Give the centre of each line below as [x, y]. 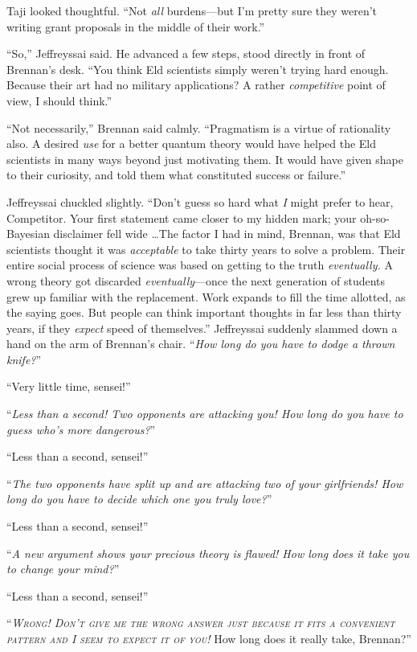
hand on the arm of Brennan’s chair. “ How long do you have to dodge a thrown [201, 344]
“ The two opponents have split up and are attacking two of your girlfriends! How [205, 483]
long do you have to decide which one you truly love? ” [139, 499]
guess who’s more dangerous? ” [81, 429]
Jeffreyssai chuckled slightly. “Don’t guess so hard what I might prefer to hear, [200, 201]
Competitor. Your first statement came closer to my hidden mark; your [182, 217]
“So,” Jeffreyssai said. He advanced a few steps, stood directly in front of [186, 53]
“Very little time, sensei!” [69, 386]
